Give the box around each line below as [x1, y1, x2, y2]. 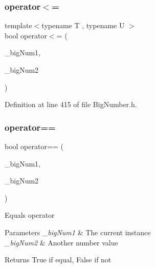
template [5, 20, 32, 31]
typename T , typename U [41, 20, 125, 31]
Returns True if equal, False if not [5, 254, 112, 265]
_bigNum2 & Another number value [5, 237, 118, 248]
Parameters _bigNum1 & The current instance [5, 226, 151, 237]
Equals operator [5, 210, 55, 220]
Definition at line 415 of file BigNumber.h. [5, 99, 137, 110]
